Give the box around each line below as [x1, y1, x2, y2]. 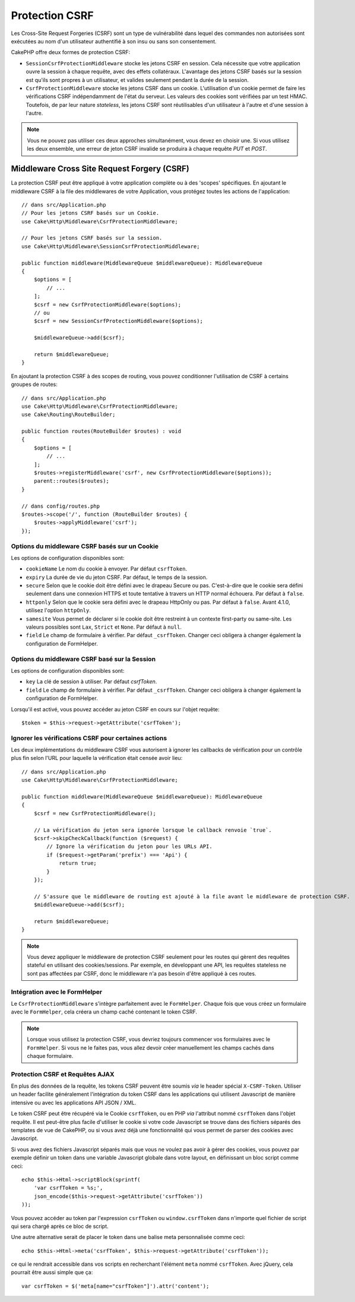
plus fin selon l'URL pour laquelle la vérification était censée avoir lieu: [11, 755, 183, 762]
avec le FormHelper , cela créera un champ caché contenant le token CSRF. [11, 1008, 197, 1015]
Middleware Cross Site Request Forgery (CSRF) [11, 164, 189, 174]
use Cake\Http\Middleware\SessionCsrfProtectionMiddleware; [21, 243, 200, 249]
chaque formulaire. [27, 1052, 74, 1059]
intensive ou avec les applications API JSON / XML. [11, 1099, 137, 1106]
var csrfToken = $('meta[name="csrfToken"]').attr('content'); [21, 1282, 210, 1290]
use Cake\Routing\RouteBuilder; [21, 411, 116, 418]
